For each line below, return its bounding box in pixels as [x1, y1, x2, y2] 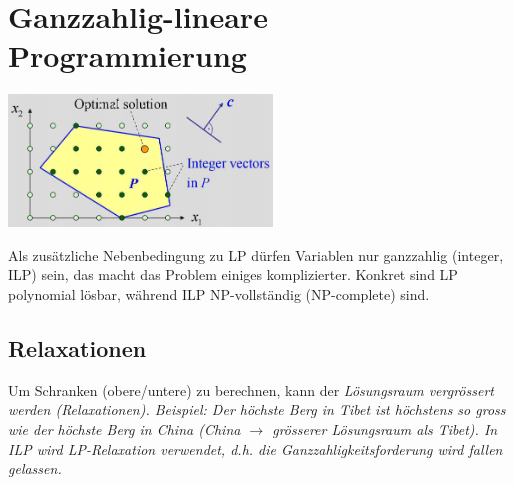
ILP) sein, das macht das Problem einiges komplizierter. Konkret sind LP [8, 264, 458, 285]
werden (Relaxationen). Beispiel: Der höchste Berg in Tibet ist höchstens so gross [8, 399, 506, 420]
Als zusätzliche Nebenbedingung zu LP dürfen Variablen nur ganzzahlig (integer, [8, 244, 504, 265]
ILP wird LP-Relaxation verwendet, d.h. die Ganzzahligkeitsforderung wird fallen [8, 438, 503, 459]
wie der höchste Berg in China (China [8, 419, 241, 439]
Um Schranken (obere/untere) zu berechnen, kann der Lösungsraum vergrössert [8, 379, 494, 400]
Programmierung [8, 35, 247, 76]
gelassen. [8, 458, 62, 479]
